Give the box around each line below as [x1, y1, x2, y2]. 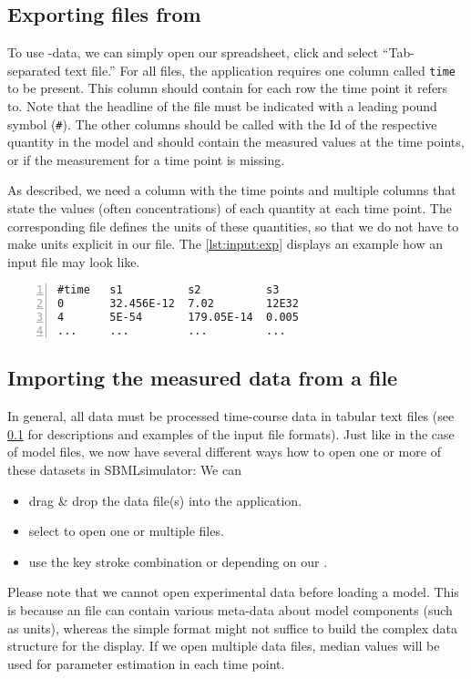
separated [7, 60, 61, 79]
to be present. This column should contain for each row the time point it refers [7, 78, 448, 98]
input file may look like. [7, 252, 140, 271]
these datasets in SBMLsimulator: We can [7, 459, 241, 478]
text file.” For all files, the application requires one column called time [65, 60, 456, 79]
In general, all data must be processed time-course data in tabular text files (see [7, 406, 455, 426]
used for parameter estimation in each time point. [7, 653, 285, 673]
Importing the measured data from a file [7, 364, 398, 392]
